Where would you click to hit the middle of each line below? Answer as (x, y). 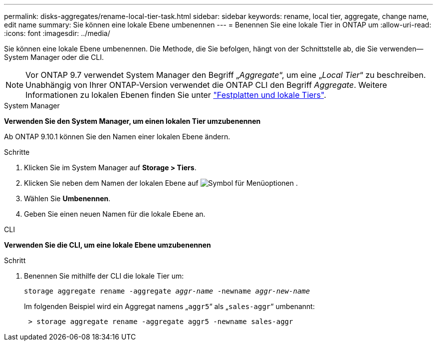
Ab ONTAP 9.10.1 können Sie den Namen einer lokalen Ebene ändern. (117, 137)
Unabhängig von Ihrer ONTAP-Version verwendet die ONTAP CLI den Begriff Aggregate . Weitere (206, 85)
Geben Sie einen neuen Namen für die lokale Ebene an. (115, 214)
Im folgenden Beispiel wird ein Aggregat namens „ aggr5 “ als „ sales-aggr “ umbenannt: (169, 306)
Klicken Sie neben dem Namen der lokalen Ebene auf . (161, 183)
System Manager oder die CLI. (54, 57)
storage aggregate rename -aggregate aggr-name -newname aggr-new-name (167, 291)
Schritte (17, 152)
